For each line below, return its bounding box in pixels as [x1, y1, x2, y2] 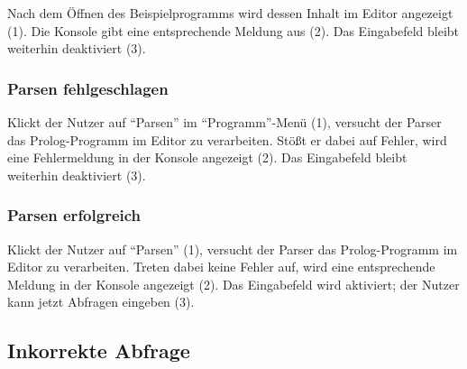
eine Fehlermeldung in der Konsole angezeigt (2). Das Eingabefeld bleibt [7, 148, 407, 167]
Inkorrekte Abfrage [7, 337, 190, 364]
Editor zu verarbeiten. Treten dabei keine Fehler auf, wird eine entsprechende [7, 257, 435, 276]
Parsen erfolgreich [7, 204, 142, 226]
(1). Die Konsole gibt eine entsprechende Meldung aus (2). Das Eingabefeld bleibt [7, 21, 460, 40]
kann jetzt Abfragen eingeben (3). [7, 292, 195, 311]
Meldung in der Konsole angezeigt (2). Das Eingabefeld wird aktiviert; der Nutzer [7, 274, 460, 293]
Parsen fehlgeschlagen [7, 77, 169, 99]
